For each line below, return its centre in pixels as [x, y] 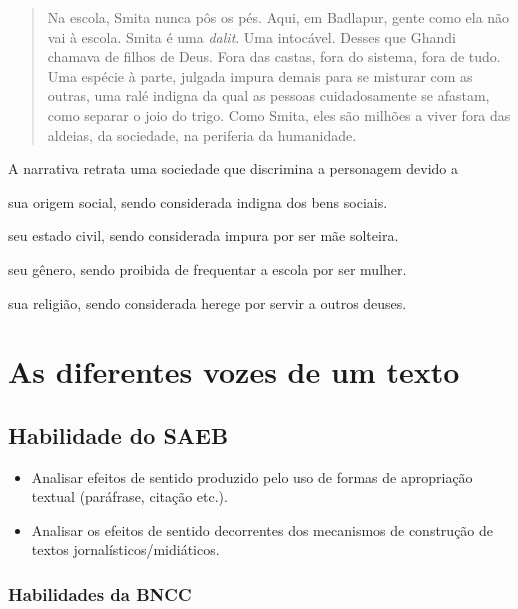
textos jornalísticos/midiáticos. [125, 549]
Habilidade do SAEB [118, 434]
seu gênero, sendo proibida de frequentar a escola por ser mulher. [207, 268]
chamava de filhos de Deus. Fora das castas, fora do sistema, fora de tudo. [274, 56]
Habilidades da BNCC [100, 594]
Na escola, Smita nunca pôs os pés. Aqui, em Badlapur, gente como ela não [278, 17]
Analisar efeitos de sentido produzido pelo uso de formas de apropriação [252, 476]
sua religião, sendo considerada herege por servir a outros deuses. [207, 302]
